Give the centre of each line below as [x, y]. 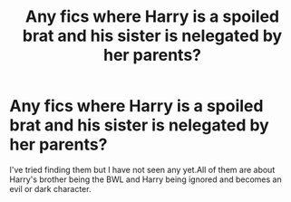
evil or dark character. [50, 188]
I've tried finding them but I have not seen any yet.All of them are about [142, 169]
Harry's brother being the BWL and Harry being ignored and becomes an [146, 179]
